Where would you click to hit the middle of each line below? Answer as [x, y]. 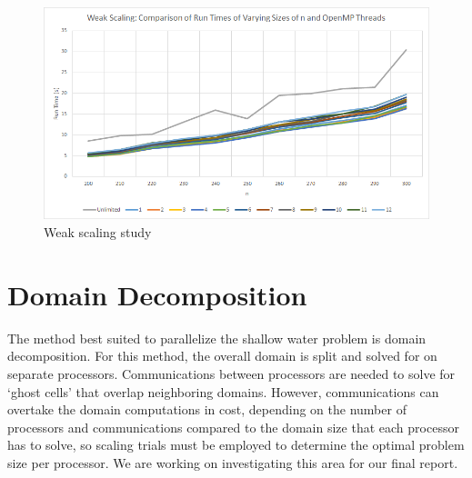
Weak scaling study [98, 232]
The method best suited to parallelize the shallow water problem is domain [217, 338]
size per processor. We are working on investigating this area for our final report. [233, 462]
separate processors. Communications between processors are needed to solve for [231, 373]
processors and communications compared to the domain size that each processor [233, 427]
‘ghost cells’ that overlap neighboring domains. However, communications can [223, 391]
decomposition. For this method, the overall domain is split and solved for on [222, 356]
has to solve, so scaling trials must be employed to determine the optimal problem [236, 445]
